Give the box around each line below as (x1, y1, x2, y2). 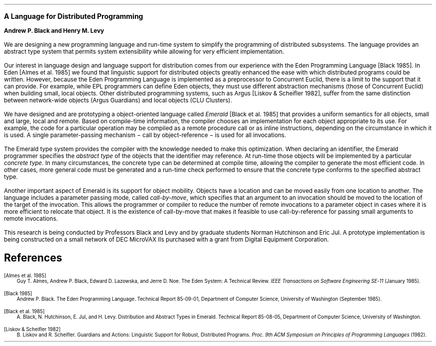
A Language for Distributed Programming (4, 12, 143, 20)
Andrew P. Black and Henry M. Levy (4, 27, 104, 34)
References (4, 252, 62, 264)
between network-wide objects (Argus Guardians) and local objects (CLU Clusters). (4, 97, 232, 104)
